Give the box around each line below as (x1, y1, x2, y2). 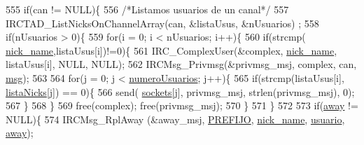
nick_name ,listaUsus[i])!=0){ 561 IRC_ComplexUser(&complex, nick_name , (6, 43, 337, 57)
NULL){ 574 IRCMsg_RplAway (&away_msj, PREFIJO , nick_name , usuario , (6, 111, 345, 126)
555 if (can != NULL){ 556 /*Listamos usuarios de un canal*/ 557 (6, 2, 289, 16)
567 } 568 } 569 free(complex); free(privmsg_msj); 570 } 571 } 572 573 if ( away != (6, 98, 358, 113)
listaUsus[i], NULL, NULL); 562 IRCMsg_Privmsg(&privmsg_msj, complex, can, (6, 57, 357, 71)
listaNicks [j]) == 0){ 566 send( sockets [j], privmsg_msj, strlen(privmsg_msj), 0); (6, 84, 355, 99)
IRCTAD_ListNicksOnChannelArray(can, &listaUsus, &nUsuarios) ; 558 (6, 15, 319, 30)
